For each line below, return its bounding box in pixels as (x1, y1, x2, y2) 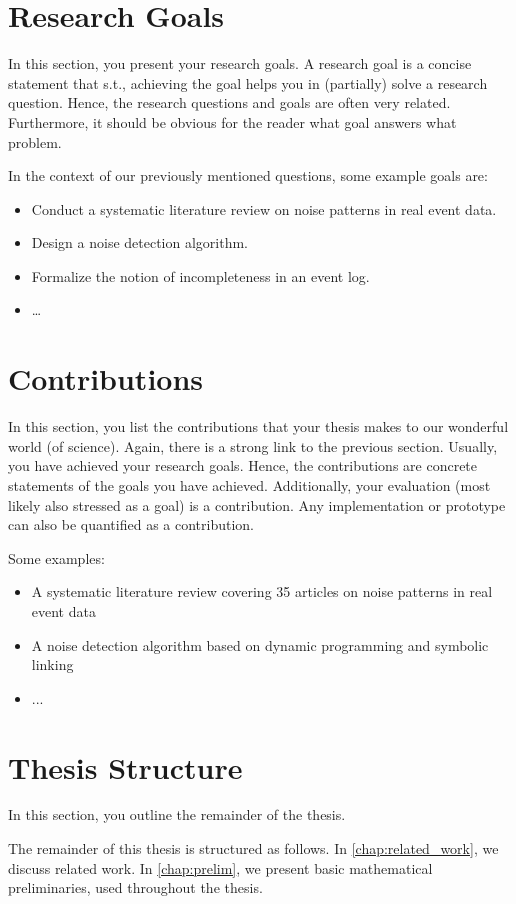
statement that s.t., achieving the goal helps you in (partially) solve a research (8, 72, 488, 93)
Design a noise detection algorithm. (31, 232, 249, 253)
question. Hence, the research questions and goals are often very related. (8, 92, 451, 113)
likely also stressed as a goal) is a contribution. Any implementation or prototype (8, 494, 506, 515)
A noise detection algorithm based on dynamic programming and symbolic (31, 634, 489, 655)
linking (31, 654, 74, 675)
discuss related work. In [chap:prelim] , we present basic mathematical (8, 857, 433, 878)
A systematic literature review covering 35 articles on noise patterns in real (31, 581, 493, 602)
